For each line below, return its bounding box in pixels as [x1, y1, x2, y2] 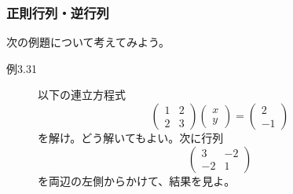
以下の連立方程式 [38, 86, 126, 103]
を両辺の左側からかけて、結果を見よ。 [38, 172, 236, 189]
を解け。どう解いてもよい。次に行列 [38, 130, 224, 145]
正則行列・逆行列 [6, 2, 109, 22]
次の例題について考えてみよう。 [6, 34, 170, 50]
